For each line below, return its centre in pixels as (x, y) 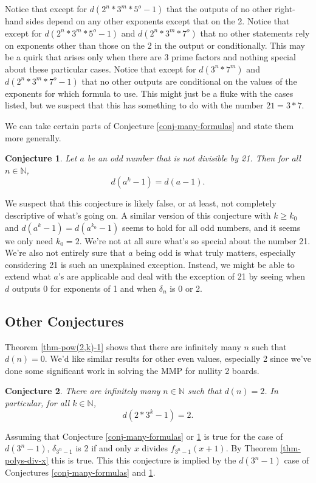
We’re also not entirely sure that (65, 252)
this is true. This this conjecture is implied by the (144, 460)
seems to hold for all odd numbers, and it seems (211, 227)
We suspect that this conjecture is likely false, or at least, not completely (141, 203)
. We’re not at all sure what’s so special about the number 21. (195, 240)
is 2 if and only (104, 448)
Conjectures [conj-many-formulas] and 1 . (80, 472)
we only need (29, 240)
